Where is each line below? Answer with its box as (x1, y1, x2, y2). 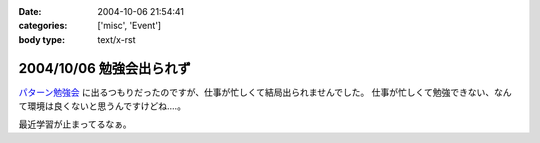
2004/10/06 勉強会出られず (18, 60, 192, 77)
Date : (18, 6, 42, 17)
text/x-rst (97, 33, 136, 45)
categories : (18, 20, 68, 32)
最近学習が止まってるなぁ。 (18, 118, 132, 130)
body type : (18, 33, 65, 45)
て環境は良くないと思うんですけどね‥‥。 (18, 100, 187, 112)
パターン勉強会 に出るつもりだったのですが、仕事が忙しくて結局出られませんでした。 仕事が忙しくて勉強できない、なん (18, 86, 512, 98)
